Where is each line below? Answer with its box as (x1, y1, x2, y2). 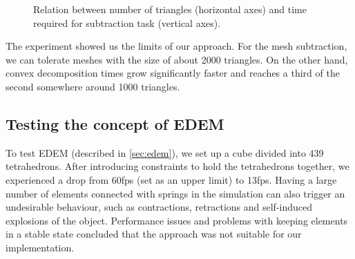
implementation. (6, 240, 75, 254)
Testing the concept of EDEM (6, 113, 224, 134)
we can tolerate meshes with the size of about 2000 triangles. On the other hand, (6, 52, 348, 66)
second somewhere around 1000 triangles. (6, 79, 180, 93)
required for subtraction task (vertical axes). (33, 15, 221, 30)
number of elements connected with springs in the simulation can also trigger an (6, 186, 345, 200)
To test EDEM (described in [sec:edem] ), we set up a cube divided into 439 (6, 145, 324, 160)
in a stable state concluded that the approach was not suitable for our (6, 227, 302, 241)
